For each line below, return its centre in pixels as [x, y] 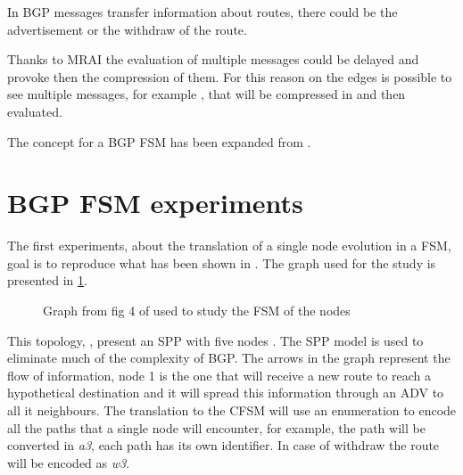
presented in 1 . [47, 280]
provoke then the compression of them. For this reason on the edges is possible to [230, 76]
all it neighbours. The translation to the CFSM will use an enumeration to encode [232, 410]
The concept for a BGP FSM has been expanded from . [159, 141]
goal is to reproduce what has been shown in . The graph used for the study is [222, 262]
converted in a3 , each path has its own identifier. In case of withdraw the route [223, 445]
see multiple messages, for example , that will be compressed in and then [207, 94]
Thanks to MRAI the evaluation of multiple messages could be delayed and [213, 59]
